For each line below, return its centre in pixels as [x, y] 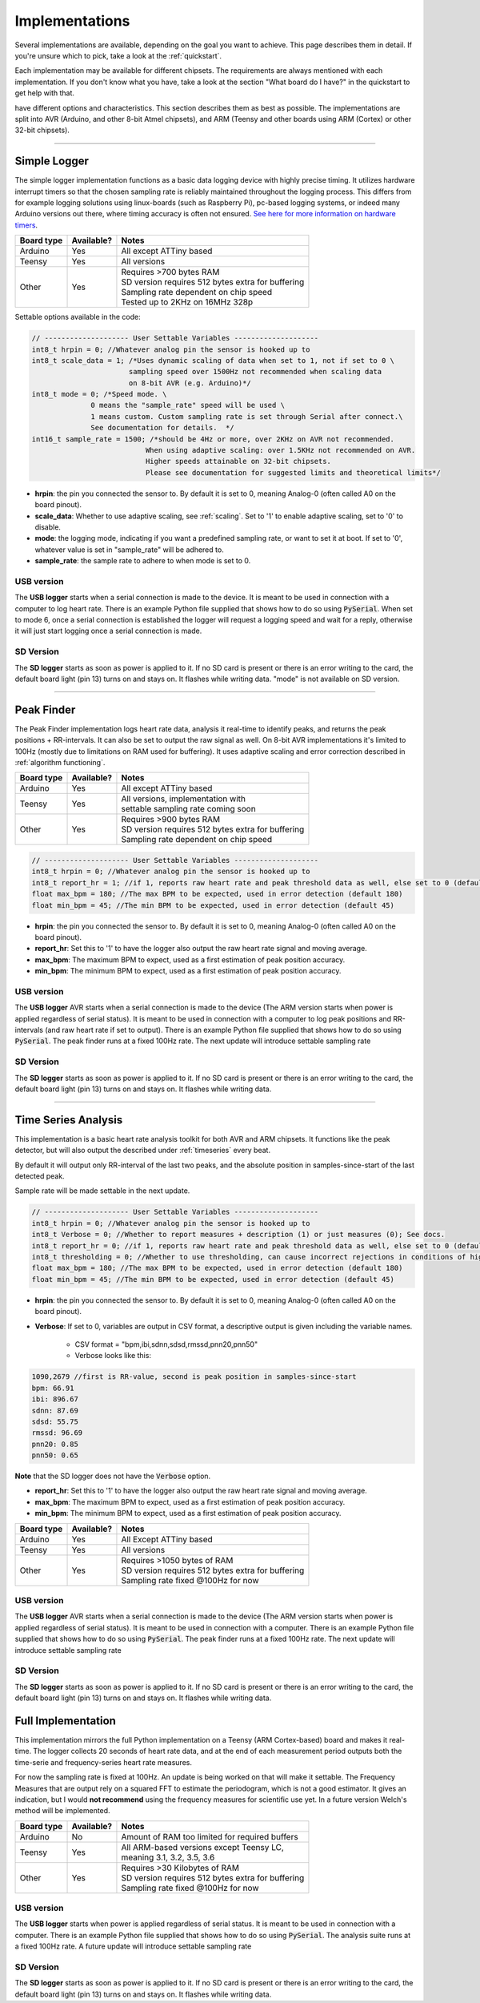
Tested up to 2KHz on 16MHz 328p [187, 302]
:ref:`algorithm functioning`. [60, 763]
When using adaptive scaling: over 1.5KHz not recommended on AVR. [280, 450]
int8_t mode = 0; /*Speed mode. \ [99, 394]
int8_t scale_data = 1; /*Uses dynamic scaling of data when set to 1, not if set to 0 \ [213, 360]
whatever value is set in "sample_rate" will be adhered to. [129, 550]
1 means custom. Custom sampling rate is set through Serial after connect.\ [247, 416]
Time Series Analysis [69, 1120]
